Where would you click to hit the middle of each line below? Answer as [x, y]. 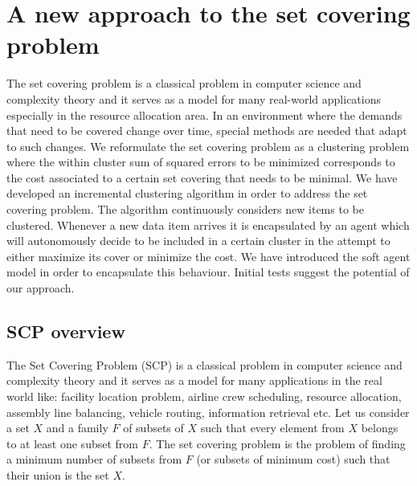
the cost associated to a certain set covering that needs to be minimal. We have [202, 177]
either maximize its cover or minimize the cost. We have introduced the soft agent [208, 256]
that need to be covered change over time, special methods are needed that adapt [207, 131]
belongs [380, 428]
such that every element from [272, 428]
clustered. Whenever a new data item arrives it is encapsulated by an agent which [208, 225]
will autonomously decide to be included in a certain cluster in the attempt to [198, 241]
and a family [77, 428]
